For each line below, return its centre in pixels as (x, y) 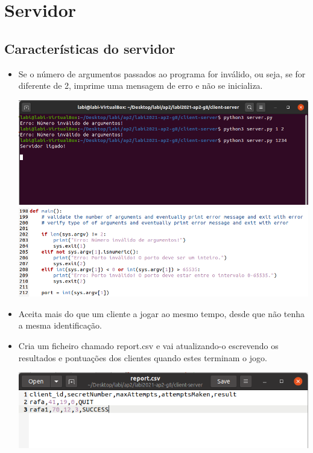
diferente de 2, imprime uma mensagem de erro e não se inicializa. (141, 85)
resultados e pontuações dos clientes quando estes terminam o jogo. (143, 357)
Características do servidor (90, 48)
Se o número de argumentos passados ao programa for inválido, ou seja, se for (162, 73)
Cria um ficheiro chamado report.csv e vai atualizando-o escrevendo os (148, 345)
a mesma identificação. (60, 325)
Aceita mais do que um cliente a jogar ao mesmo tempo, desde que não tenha (162, 313)
